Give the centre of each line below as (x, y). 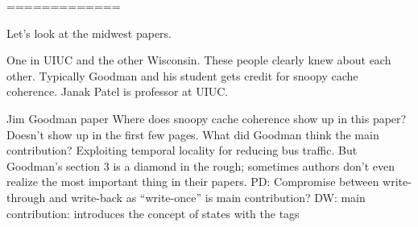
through (26, 197)
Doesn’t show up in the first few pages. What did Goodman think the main (193, 134)
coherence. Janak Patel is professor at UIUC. (118, 91)
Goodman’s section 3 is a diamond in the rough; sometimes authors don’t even (201, 165)
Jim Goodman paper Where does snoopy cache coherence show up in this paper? (207, 118)
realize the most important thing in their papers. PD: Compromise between (193, 182)
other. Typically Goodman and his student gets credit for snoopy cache (182, 75)
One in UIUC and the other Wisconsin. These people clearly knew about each (199, 60)
